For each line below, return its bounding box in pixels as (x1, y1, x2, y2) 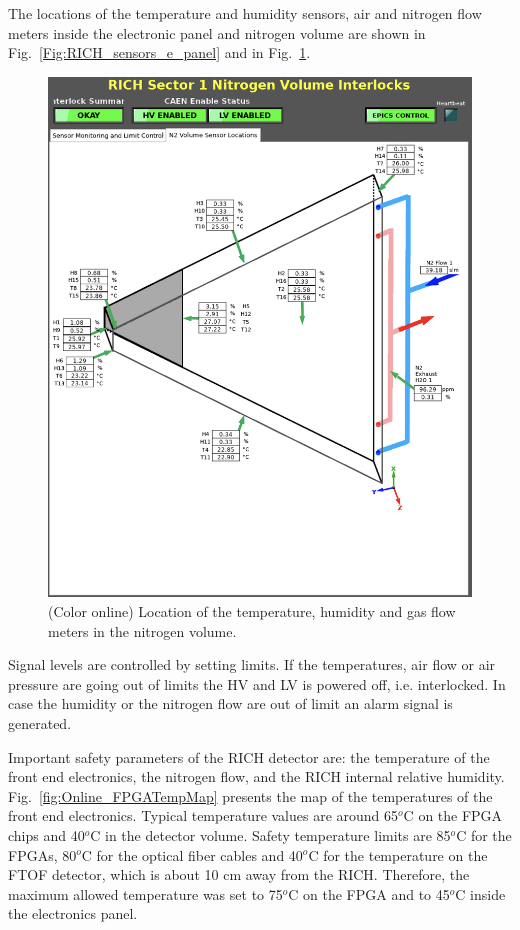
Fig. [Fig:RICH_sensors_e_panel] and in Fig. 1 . (8, 42, 311, 63)
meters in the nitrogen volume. (48, 620, 237, 641)
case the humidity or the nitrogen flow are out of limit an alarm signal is (8, 693, 453, 714)
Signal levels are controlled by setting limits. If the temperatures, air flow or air (8, 654, 496, 675)
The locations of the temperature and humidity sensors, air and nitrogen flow (8, 3, 482, 23)
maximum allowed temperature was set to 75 (8, 883, 283, 904)
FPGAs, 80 (8, 844, 77, 865)
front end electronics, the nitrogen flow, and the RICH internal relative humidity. (8, 766, 505, 787)
